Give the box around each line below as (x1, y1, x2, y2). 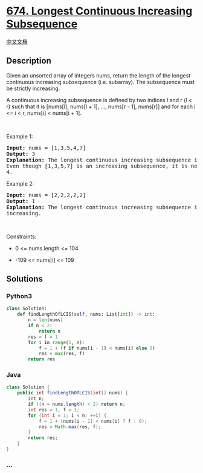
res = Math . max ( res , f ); (38, 423, 101, 430)
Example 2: (6, 180, 34, 187)
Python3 (6, 292, 32, 301)
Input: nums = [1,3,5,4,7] (6, 144, 86, 151)
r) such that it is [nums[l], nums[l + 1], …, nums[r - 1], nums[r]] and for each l (6, 103, 196, 110)
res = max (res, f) (38, 351, 85, 357)
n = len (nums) (28, 317, 63, 323)
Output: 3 (6, 150, 35, 157)
